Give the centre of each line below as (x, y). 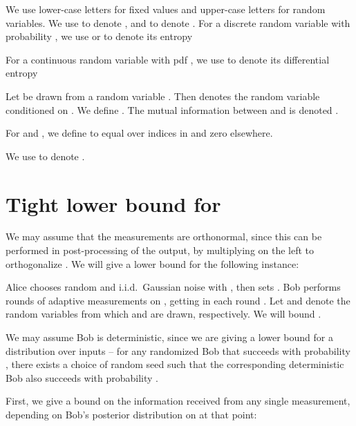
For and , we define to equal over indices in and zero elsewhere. (139, 133)
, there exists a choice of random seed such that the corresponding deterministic (175, 364)
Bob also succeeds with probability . (82, 377)
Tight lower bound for (113, 203)
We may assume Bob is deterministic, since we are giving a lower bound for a (169, 337)
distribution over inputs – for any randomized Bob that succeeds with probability (178, 350)
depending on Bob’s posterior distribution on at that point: (131, 414)
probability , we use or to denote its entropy (99, 36)
